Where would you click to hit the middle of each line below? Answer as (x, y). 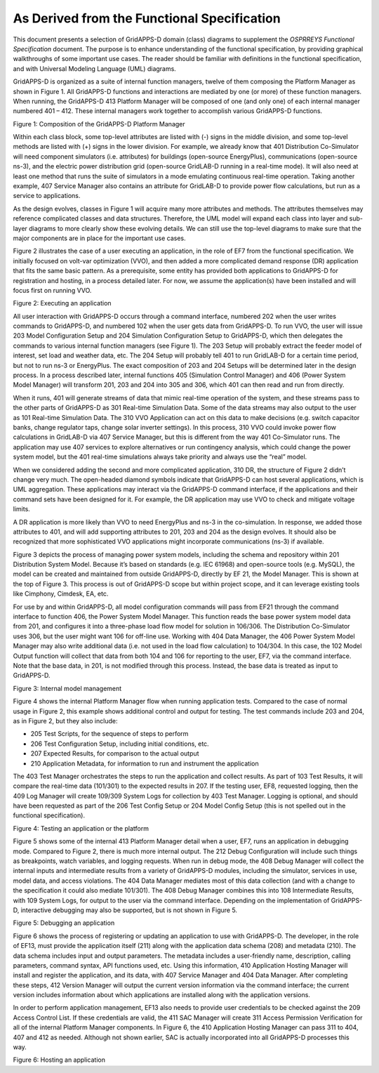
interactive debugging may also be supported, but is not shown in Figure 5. (129, 910)
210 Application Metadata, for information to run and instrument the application (145, 763)
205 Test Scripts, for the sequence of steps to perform (109, 734)
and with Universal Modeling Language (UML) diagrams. (95, 68)
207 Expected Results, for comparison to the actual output (115, 753)
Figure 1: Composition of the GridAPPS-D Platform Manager (99, 124)
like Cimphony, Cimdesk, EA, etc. (61, 594)
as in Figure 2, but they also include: (65, 720)
